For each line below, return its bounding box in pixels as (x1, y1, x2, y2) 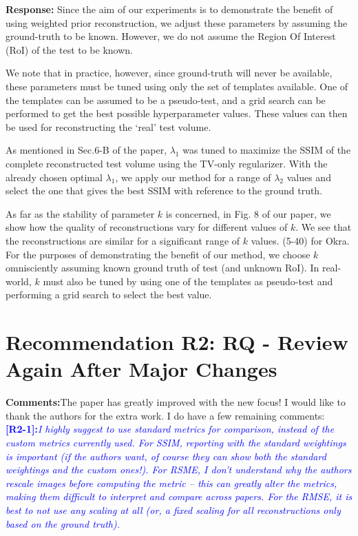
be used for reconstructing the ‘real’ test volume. (6, 119, 211, 134)
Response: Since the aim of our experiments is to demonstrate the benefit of (6, 2, 333, 16)
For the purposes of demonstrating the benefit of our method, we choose (6, 247, 310, 261)
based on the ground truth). (6, 516, 120, 530)
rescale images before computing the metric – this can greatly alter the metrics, (6, 475, 337, 490)
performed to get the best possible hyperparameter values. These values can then (6, 106, 348, 121)
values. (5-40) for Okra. (251, 233, 350, 247)
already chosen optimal (6, 169, 103, 184)
